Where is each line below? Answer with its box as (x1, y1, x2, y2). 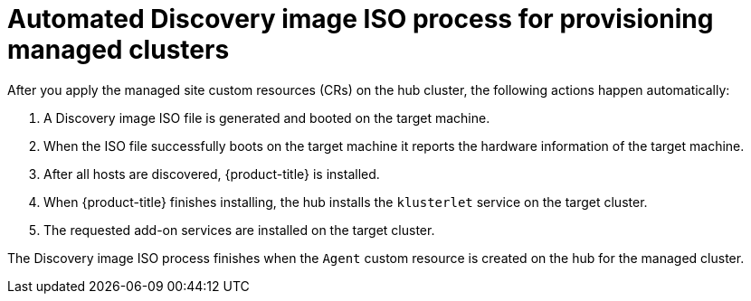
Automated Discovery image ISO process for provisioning (7, 4, 714, 34)
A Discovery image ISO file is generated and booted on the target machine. (43, 109, 490, 126)
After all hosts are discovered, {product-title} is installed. (43, 165, 380, 182)
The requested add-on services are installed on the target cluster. (43, 221, 435, 238)
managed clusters (7, 34, 230, 65)
